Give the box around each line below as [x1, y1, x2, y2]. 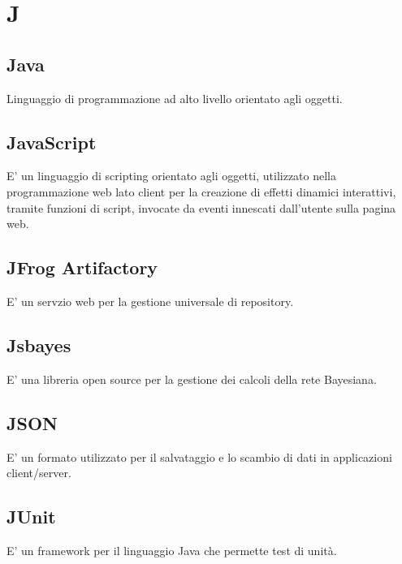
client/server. [6, 464, 71, 481]
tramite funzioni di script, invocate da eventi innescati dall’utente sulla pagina [6, 199, 396, 216]
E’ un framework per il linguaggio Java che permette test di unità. [6, 541, 337, 558]
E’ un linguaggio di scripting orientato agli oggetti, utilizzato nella [6, 167, 337, 184]
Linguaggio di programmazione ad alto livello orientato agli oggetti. [6, 89, 343, 106]
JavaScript [6, 129, 97, 154]
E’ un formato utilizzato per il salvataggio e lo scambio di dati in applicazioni [6, 448, 392, 465]
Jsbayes [6, 332, 71, 357]
